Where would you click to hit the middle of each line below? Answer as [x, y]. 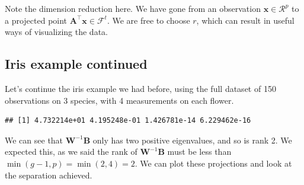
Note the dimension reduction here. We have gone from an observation [133, 8]
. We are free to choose [148, 20]
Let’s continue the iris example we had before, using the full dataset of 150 [140, 88]
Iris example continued [76, 64]
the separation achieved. [49, 175]
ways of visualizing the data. [56, 32]
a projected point [36, 20]
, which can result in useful [245, 20]
